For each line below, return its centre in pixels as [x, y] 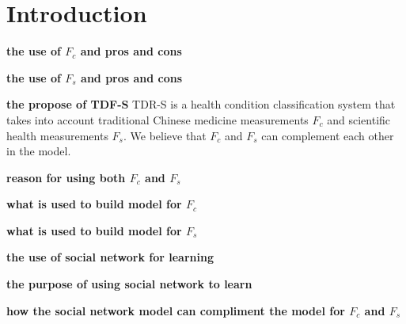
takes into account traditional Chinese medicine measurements [157, 119]
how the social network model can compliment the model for [176, 310]
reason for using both [66, 177]
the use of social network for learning [110, 257]
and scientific [359, 119]
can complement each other [328, 135]
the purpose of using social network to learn [129, 284]
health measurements [57, 135]
